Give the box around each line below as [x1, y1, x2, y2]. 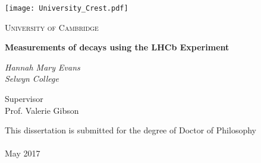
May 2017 [5, 147, 40, 159]
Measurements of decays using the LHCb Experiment [5, 41, 229, 53]
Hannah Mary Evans [5, 60, 80, 73]
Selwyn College [5, 72, 59, 85]
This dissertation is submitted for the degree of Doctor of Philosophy [5, 124, 256, 136]
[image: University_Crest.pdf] [5, 4, 128, 12]
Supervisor [5, 92, 43, 105]
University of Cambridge [5, 21, 99, 33]
